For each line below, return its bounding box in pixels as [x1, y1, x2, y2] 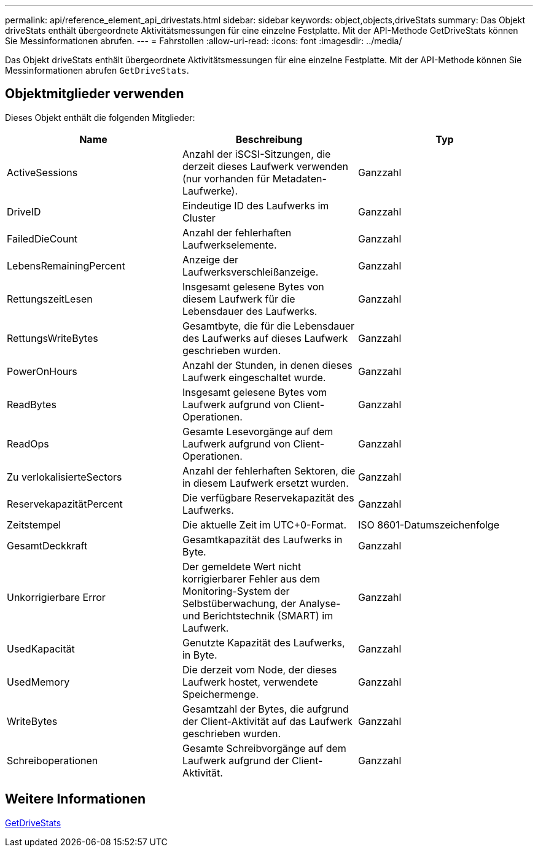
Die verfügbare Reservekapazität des [182, 491, 354, 504]
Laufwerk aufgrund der [182, 754, 289, 767]
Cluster [182, 211, 216, 224]
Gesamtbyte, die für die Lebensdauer [182, 319, 355, 332]
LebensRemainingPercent [7, 259, 125, 272]
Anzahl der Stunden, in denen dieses [182, 358, 353, 371]
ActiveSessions [7, 166, 78, 179]
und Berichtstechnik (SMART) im [182, 609, 333, 622]
